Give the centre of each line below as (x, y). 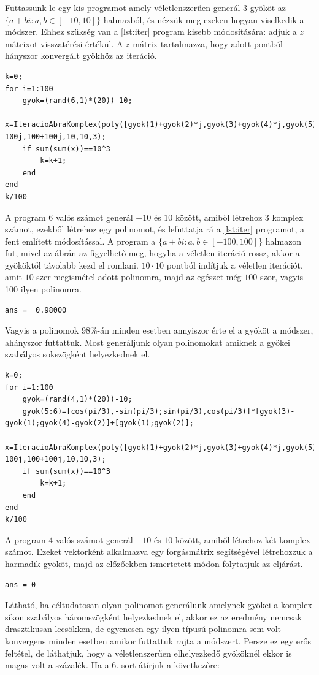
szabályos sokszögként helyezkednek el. (78, 354)
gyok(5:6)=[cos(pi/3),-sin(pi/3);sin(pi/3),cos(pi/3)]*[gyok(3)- (159, 411)
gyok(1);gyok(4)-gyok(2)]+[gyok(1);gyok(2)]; (99, 423)
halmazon (283, 241)
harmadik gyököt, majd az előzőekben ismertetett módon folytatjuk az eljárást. (154, 563)
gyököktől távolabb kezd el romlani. (72, 265)
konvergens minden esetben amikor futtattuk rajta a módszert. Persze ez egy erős (158, 640)
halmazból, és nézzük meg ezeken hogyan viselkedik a (204, 19)
